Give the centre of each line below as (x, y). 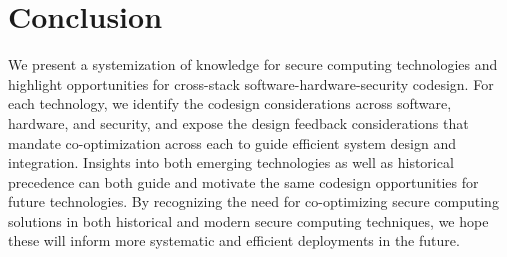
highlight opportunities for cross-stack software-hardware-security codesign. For (251, 83)
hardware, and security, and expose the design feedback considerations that (238, 122)
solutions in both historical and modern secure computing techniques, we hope (248, 220)
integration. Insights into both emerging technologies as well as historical (231, 162)
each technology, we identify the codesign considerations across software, (230, 103)
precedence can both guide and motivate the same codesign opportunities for (243, 181)
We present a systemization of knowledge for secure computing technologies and (253, 64)
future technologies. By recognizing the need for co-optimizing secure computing (253, 201)
